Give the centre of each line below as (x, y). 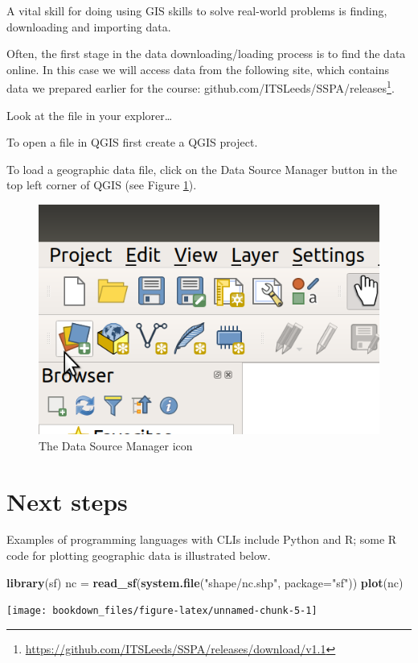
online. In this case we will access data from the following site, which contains (198, 69)
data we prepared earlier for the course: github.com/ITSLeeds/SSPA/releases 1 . (201, 87)
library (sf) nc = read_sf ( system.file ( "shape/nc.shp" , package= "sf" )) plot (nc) (205, 582)
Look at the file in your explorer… (90, 115)
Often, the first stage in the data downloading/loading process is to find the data (206, 54)
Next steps (67, 501)
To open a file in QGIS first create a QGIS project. (132, 142)
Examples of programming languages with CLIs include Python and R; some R (202, 539)
